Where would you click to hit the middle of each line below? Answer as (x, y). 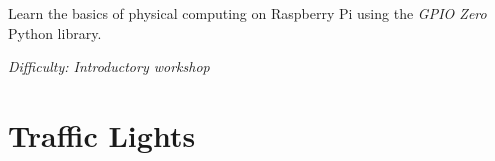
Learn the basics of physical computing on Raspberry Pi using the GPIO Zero (247, 13)
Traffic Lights (102, 134)
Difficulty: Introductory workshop (109, 66)
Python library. (55, 32)
